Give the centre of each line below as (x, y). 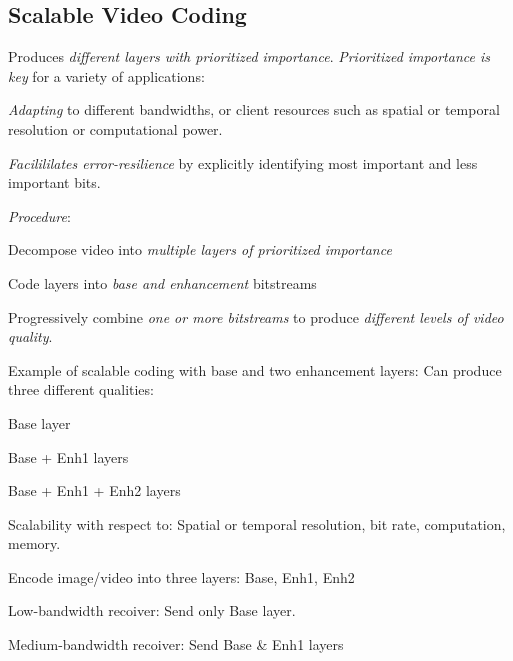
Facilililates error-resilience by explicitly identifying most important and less (243, 162)
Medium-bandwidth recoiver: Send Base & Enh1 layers (176, 644)
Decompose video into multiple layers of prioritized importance (200, 249)
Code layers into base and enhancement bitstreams (162, 282)
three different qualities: (81, 389)
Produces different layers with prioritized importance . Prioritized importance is (249, 56)
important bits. (54, 182)
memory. (34, 543)
